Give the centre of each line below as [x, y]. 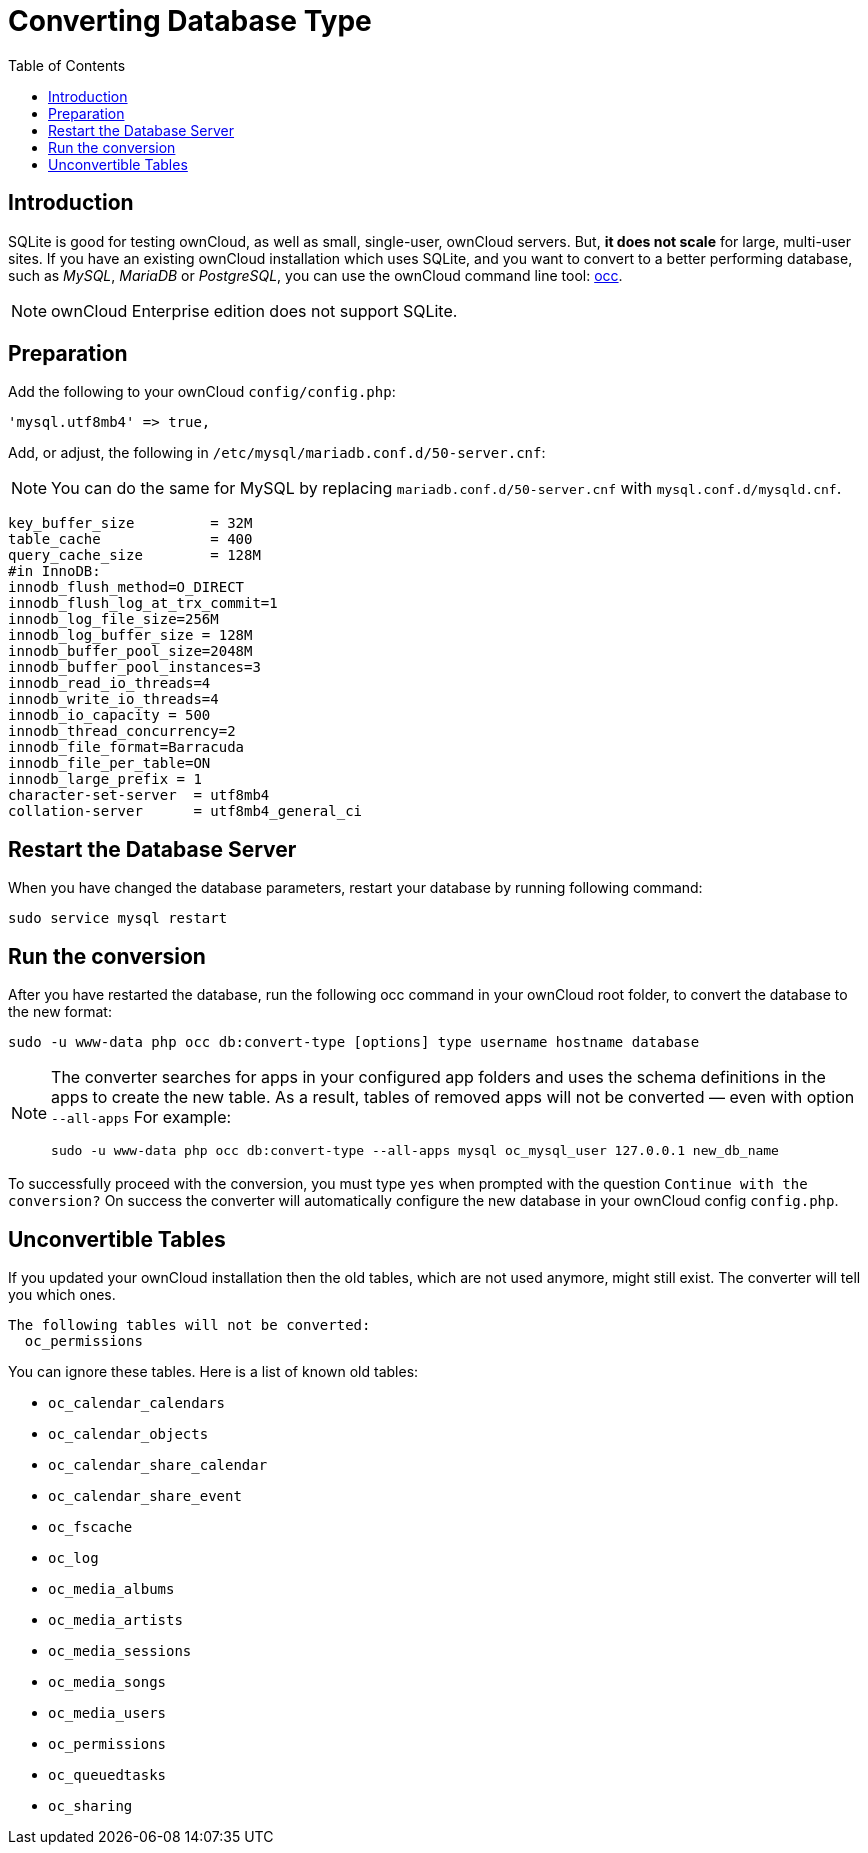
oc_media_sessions [120, 1650]
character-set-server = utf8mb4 [139, 795]
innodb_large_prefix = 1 [105, 779]
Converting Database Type [190, 21]
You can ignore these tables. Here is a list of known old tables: [213, 1371]
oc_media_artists [115, 1619]
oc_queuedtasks [107, 1774]
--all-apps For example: [141, 1117]
